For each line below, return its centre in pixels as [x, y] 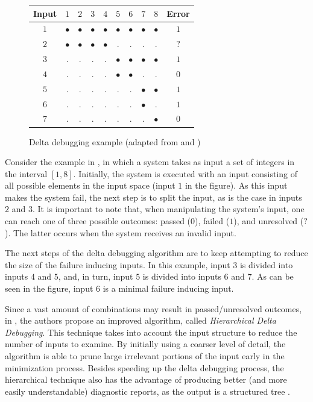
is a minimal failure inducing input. [168, 288]
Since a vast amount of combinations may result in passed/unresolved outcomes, [153, 308]
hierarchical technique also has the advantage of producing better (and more [146, 379]
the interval [26, 173]
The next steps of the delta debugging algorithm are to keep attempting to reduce [156, 253]
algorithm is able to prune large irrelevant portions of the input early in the [145, 356]
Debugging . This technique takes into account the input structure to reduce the [151, 332]
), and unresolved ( [269, 221]
